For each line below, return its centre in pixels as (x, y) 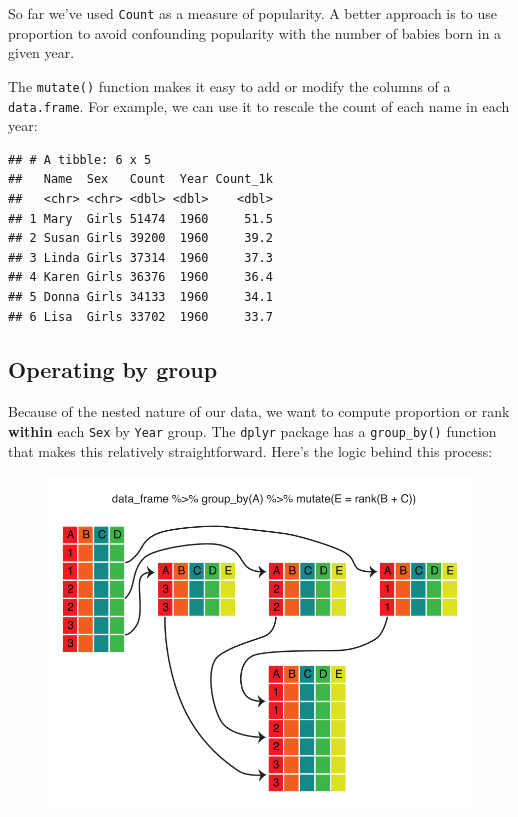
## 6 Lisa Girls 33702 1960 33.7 (140, 316)
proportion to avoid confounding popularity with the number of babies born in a (255, 32)
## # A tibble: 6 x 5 (80, 159)
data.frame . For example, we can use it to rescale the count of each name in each (259, 105)
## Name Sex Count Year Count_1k (140, 179)
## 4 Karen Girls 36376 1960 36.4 (140, 277)
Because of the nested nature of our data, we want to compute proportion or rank (259, 411)
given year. (41, 52)
